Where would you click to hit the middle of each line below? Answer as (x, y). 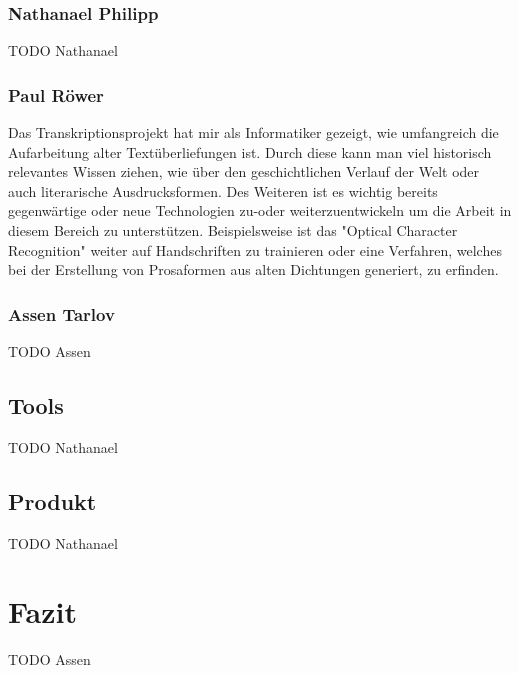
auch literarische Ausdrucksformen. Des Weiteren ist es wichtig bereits (223, 190)
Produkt (52, 500)
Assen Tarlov (61, 313)
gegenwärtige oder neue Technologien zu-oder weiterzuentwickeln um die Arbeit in (260, 210)
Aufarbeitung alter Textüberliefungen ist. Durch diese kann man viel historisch (250, 151)
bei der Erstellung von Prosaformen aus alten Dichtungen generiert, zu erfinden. (253, 269)
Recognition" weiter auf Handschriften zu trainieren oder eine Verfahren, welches (255, 249)
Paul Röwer (56, 94)
